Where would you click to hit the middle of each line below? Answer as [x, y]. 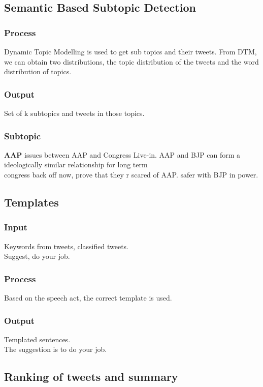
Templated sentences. [37, 339]
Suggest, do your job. [37, 256]
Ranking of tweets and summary [91, 377]
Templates [31, 202]
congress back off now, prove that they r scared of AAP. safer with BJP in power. [131, 174]
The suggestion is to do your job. [56, 349]
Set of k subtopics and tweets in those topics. [74, 113]
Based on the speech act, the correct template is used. [88, 297]
